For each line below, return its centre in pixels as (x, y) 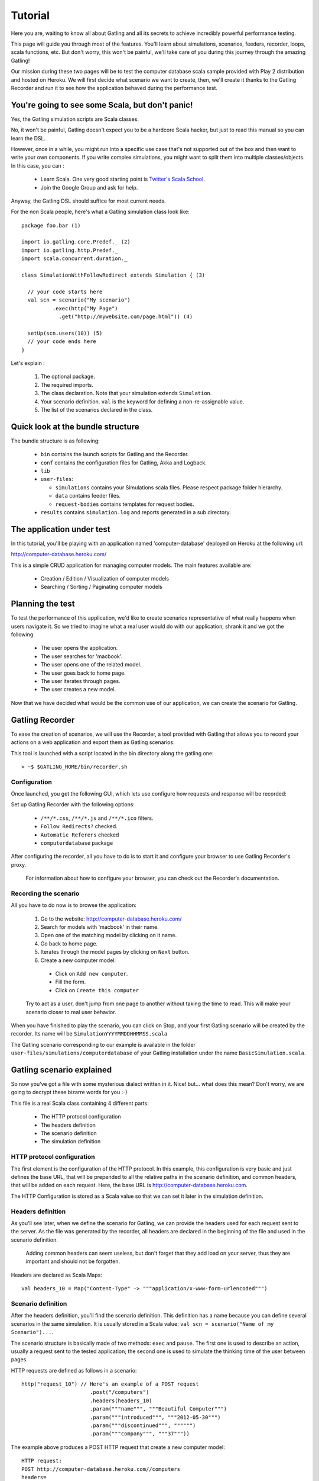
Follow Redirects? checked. (79, 826)
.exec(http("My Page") (85, 308)
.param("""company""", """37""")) (140, 1434)
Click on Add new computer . (92, 974)
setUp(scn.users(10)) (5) (65, 333)
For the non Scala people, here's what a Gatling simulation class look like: (100, 212)
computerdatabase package (77, 843)
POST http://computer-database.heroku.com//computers (101, 1469)
